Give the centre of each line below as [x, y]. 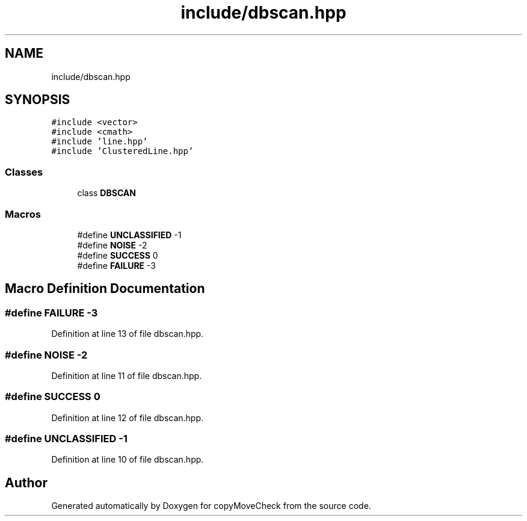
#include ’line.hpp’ [100, 142]
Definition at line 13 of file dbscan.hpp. [128, 334]
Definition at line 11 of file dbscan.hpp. [127, 375]
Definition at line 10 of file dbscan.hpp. [128, 460]
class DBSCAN [106, 193]
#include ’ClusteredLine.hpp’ [122, 151]
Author [26, 482]
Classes [24, 172]
